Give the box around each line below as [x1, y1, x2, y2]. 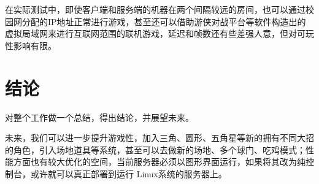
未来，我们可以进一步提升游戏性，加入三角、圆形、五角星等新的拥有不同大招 [5, 131, 314, 144]
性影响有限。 [5, 39, 56, 52]
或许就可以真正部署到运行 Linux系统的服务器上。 [30, 167, 227, 180]
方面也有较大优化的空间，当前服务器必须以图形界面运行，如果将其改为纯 [13, 155, 306, 168]
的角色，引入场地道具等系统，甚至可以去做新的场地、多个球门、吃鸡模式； [5, 143, 306, 156]
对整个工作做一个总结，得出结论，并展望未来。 [5, 110, 194, 123]
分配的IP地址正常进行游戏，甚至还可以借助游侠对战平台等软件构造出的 [21, 15, 306, 28]
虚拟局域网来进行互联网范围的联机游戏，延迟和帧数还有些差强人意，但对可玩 [5, 27, 314, 40]
